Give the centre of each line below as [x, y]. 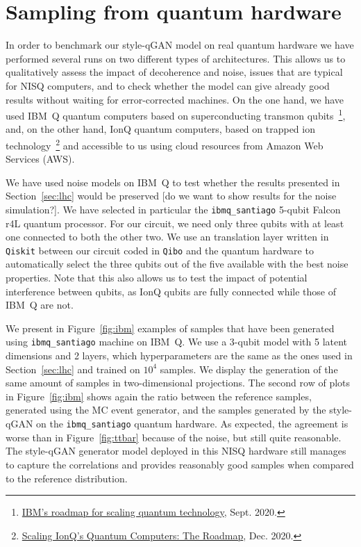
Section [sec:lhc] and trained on [73, 369]
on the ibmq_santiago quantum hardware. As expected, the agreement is [192, 424]
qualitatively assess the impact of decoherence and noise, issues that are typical [174, 72]
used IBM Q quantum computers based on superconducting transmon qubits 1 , [176, 114]
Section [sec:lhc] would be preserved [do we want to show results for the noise [171, 196]
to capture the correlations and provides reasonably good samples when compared [180, 464]
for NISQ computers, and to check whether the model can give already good [168, 85]
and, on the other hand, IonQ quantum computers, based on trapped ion [160, 129]
